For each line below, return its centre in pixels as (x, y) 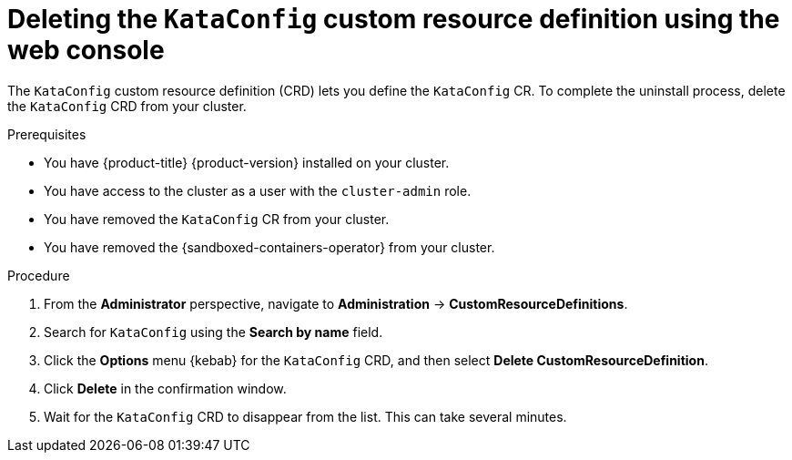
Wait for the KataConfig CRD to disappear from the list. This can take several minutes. (305, 416)
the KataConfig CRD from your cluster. (127, 106)
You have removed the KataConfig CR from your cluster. (217, 219)
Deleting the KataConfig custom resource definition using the (394, 19)
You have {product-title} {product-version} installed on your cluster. (247, 162)
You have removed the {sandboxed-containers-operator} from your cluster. (269, 247)
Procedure (39, 275)
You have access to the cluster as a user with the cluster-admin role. (258, 190)
